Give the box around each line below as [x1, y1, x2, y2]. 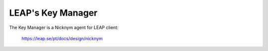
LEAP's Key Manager [9, 7, 98, 18]
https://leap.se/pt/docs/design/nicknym [21, 35, 103, 41]
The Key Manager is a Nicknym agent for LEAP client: [9, 25, 119, 30]
